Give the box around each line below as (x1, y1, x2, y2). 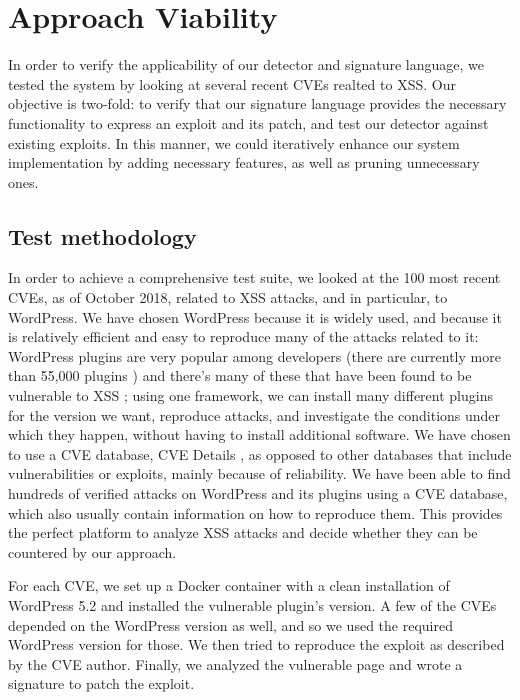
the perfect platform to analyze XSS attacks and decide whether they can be (8, 522, 478, 543)
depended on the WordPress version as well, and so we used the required (8, 614, 453, 635)
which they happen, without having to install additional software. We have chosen (8, 424, 511, 445)
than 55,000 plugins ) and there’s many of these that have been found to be (8, 365, 472, 386)
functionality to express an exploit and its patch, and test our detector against (8, 112, 489, 133)
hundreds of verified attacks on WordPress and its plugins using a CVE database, (8, 483, 508, 504)
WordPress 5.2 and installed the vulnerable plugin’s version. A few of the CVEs (8, 594, 497, 615)
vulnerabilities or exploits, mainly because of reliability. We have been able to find (8, 463, 511, 484)
